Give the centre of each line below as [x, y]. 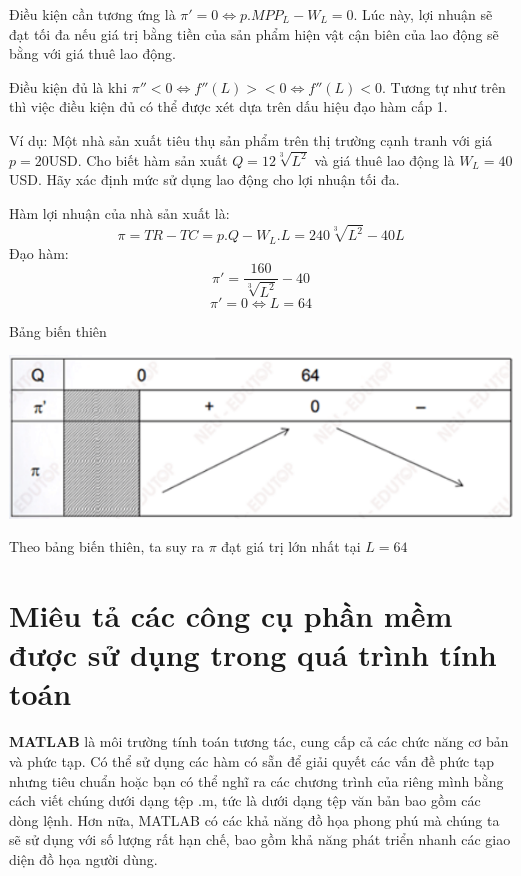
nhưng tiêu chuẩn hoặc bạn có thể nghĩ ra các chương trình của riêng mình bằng [256, 780]
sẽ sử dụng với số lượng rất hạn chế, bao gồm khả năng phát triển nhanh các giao [260, 839]
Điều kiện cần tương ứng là [92, 14]
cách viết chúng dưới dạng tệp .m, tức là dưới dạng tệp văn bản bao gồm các [245, 800]
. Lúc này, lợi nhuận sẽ [423, 14]
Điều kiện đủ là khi [68, 86]
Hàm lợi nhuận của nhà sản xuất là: [119, 213]
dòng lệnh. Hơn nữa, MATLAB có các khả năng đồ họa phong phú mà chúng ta [254, 819]
